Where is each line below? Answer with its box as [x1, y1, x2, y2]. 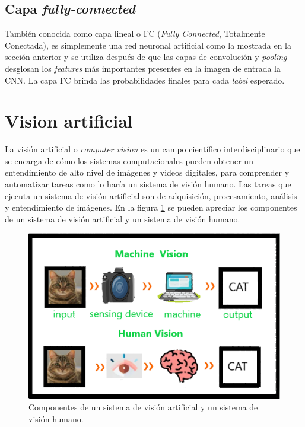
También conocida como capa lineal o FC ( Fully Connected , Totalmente [5, 27, 265, 40]
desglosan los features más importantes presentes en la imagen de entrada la [5, 62, 281, 74]
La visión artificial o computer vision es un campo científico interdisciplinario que [5, 143, 300, 155]
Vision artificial [5, 109, 133, 133]
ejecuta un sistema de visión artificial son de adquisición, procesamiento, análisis [5, 189, 297, 202]
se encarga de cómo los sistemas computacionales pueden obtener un [5, 154, 253, 167]
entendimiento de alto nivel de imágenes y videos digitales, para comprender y [5, 166, 290, 179]
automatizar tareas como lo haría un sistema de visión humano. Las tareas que [5, 178, 291, 190]
